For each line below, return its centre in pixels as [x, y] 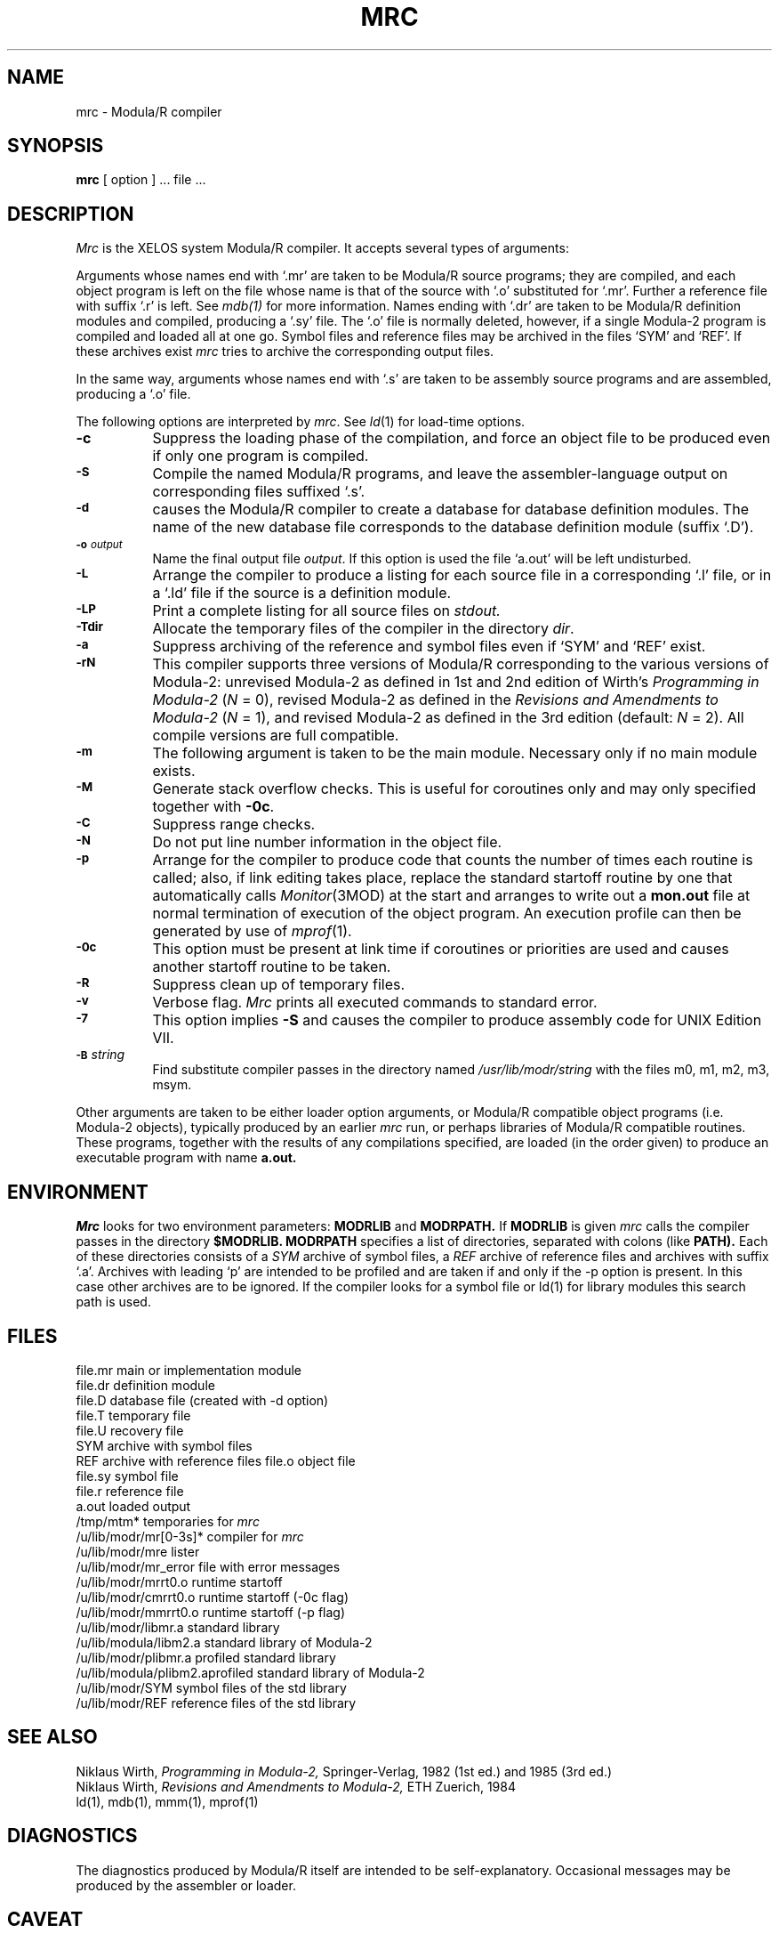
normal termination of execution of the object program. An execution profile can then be [447, 914]
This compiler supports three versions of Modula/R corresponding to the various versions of [461, 664]
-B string [100, 1055]
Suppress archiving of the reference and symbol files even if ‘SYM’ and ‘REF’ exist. [429, 647]
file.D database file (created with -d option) [202, 1400]
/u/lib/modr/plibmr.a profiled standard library [206, 1657]
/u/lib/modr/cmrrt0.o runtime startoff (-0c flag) [212, 1597]
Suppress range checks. [234, 825]
